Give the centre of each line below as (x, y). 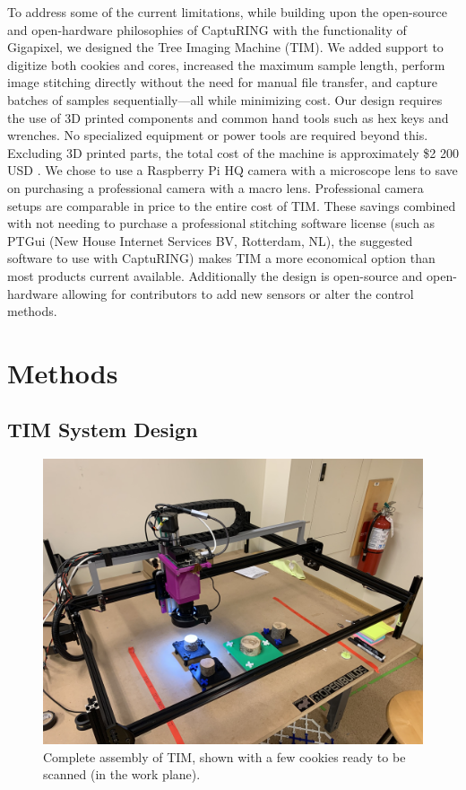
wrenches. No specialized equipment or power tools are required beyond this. (218, 135)
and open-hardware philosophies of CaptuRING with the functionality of (207, 29)
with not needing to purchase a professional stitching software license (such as (221, 223)
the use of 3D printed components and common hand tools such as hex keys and (228, 117)
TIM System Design (103, 430)
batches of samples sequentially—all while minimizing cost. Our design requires (225, 99)
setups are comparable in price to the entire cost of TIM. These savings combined (232, 205)
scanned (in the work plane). (122, 774)
